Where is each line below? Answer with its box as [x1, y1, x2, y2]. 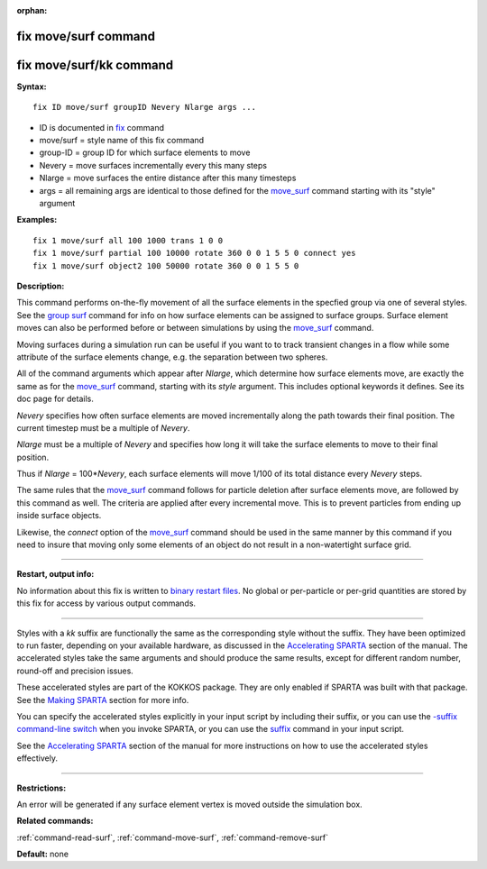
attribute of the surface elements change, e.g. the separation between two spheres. [16, 352, 328, 362]
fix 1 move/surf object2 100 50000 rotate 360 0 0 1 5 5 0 [32, 261, 299, 270]
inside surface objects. [16, 510, 102, 521]
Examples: [16, 215, 58, 225]
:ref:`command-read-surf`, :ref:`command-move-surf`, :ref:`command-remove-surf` [16, 832, 329, 843]
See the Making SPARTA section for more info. [16, 694, 189, 705]
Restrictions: [16, 782, 67, 793]
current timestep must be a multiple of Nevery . [16, 422, 190, 433]
